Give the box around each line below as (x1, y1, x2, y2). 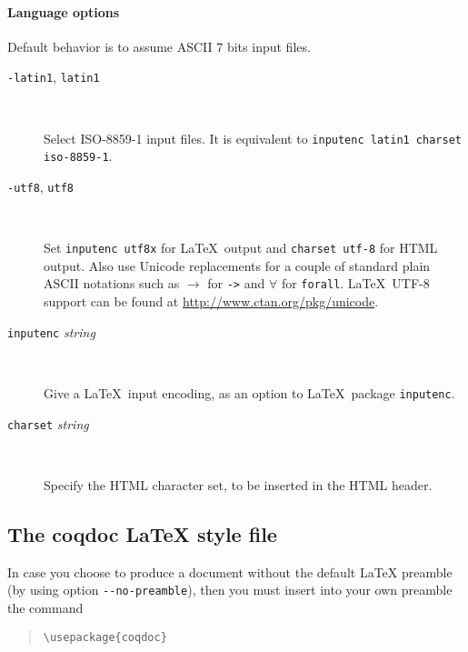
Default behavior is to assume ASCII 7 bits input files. (7, 36, 311, 55)
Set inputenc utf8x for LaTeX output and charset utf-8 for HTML (44, 238, 438, 257)
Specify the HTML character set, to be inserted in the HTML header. (44, 475, 433, 494)
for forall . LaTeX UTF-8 (281, 274, 430, 293)
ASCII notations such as (44, 274, 180, 293)
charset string (7, 414, 89, 433)
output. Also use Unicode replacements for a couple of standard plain (44, 256, 431, 275)
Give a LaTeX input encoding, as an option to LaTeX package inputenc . (44, 383, 455, 402)
